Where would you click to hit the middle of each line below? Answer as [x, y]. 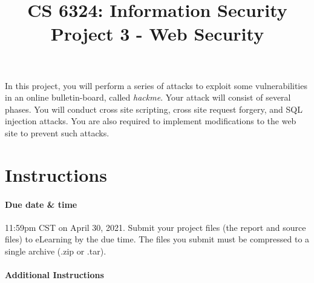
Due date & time [41, 204]
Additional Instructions [54, 275]
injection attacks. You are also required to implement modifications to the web [151, 121]
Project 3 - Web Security [157, 34]
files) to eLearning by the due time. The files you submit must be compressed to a [157, 239]
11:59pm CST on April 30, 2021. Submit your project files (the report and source [155, 227]
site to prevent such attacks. [57, 132]
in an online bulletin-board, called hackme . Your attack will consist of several [148, 97]
